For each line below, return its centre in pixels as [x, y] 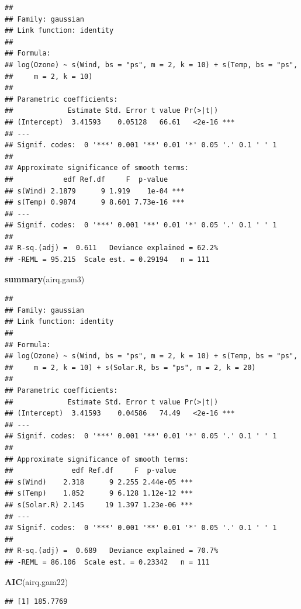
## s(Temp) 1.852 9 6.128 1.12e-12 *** [99, 494]
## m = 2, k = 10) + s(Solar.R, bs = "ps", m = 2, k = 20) [130, 367]
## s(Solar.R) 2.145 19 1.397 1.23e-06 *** [99, 505]
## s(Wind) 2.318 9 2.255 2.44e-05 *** [99, 482]
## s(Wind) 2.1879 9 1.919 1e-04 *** [95, 191]
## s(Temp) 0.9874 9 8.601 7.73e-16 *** [95, 203]
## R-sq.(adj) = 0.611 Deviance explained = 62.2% [112, 248]
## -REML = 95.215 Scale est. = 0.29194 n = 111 [107, 260]
